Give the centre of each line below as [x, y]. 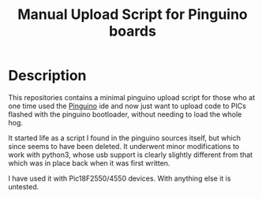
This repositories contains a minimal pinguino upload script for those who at [131, 97]
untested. [24, 186]
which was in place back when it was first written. [89, 163]
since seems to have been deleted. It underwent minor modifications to [124, 146]
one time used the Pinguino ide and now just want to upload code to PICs [127, 106]
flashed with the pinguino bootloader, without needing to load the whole [125, 114]
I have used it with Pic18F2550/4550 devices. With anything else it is [120, 178]
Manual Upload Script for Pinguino [133, 15]
